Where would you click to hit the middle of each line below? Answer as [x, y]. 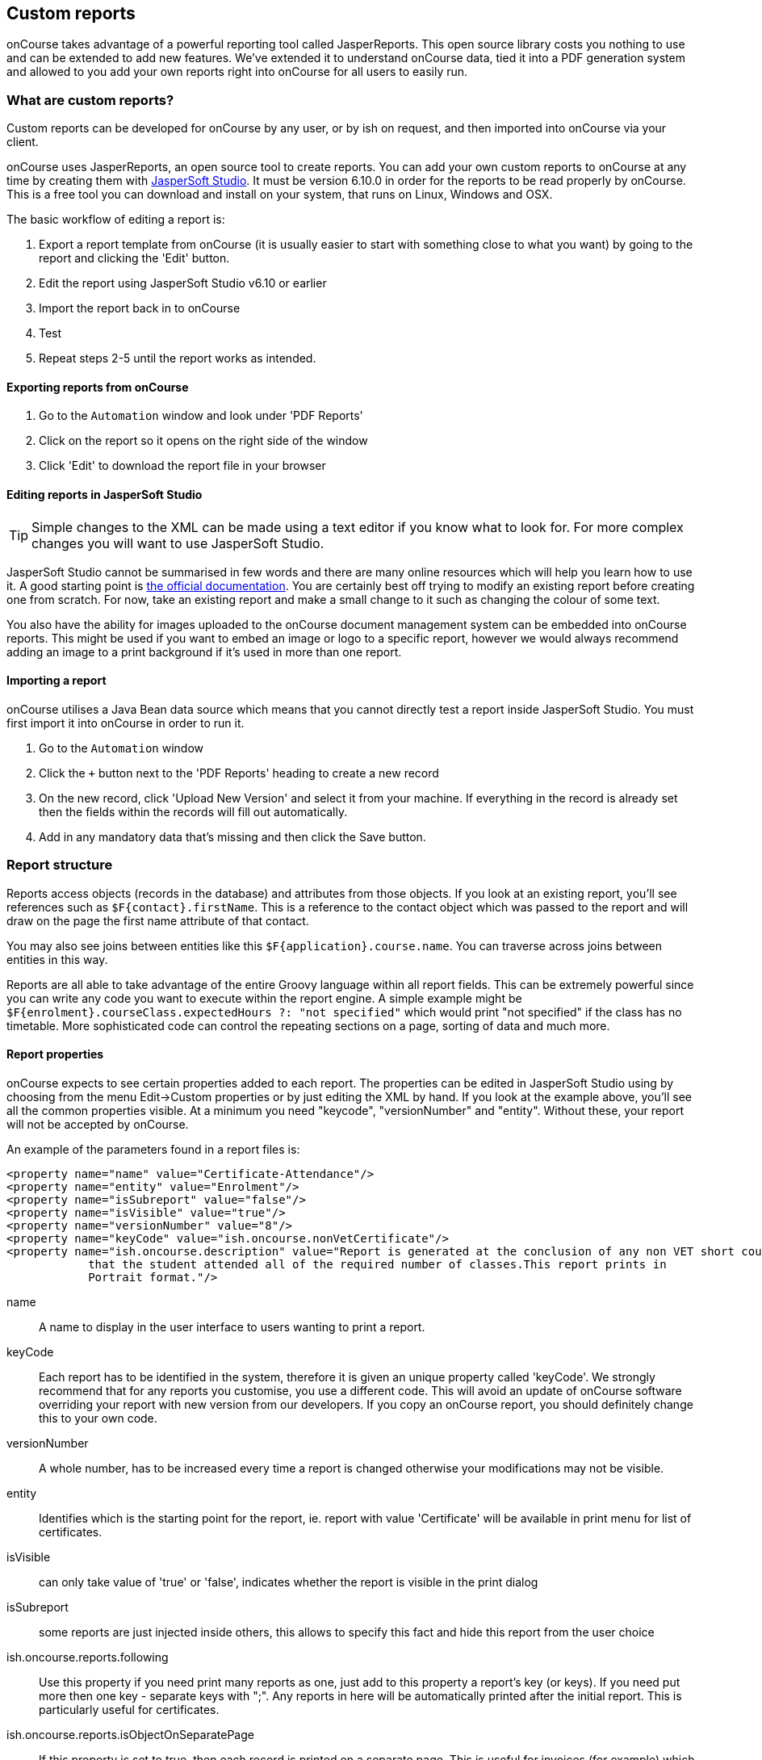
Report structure [60, 865]
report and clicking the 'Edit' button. [134, 258]
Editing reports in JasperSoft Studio [105, 494]
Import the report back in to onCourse [140, 308]
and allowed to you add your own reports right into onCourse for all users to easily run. [237, 72]
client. [23, 142]
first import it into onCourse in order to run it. [126, 723]
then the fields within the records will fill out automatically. [193, 811]
